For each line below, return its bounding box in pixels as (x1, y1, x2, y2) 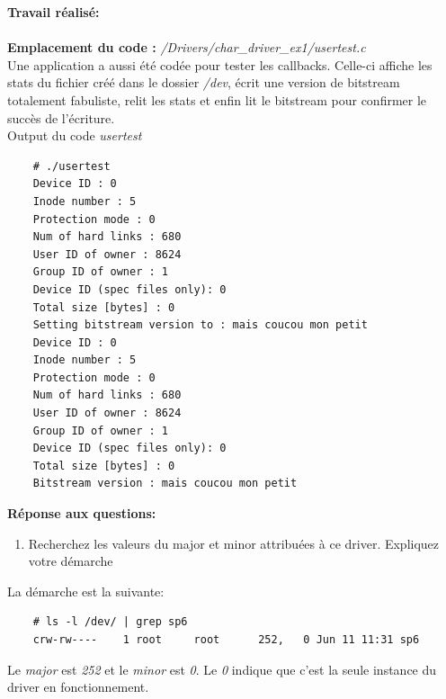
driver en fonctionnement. (7, 677, 149, 696)
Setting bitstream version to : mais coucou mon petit (32, 318, 368, 332)
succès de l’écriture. (7, 108, 115, 127)
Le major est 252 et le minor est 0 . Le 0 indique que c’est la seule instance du (7, 659, 437, 678)
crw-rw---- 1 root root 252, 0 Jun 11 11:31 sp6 (32, 633, 420, 646)
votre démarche (28, 551, 113, 570)
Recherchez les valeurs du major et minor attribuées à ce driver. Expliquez (28, 533, 440, 552)
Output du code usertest (7, 126, 142, 145)
